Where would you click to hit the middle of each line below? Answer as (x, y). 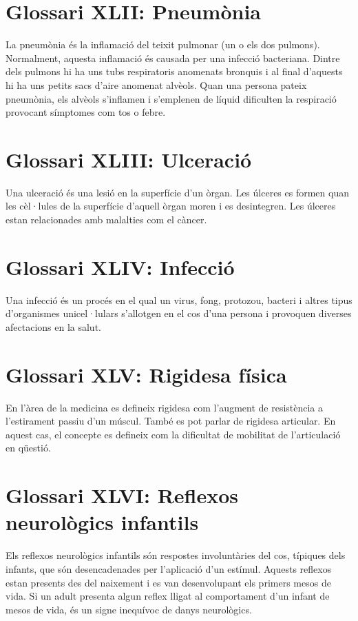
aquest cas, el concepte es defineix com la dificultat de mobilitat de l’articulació (173, 434)
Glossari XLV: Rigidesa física (146, 374)
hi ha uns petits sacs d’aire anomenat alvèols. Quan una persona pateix (156, 84)
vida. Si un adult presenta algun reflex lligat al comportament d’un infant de (168, 596)
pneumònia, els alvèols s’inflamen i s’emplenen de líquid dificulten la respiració (171, 98)
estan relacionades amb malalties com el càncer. (106, 219)
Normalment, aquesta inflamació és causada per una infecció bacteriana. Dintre (173, 58)
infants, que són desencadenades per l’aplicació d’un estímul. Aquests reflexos (169, 568)
